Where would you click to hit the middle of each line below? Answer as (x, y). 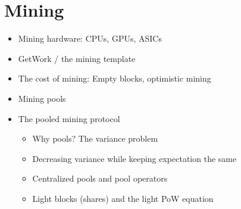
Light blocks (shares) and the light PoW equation (123, 198)
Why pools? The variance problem (95, 138)
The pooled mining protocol (69, 118)
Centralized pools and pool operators (100, 178)
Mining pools (42, 98)
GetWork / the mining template (77, 58)
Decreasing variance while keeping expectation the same (134, 158)
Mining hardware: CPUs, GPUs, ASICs (90, 38)
